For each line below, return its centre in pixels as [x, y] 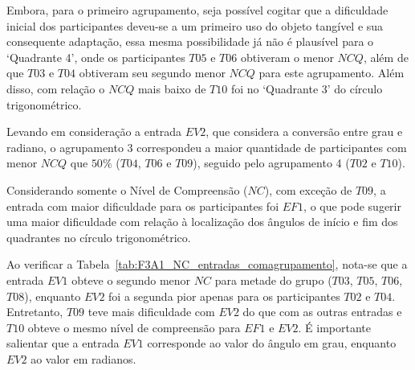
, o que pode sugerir [352, 206]
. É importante [335, 327]
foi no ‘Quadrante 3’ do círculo [307, 88]
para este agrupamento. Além [332, 73]
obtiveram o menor [287, 57]
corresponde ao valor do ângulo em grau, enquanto [272, 343]
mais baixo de [172, 88]
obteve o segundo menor [131, 280]
